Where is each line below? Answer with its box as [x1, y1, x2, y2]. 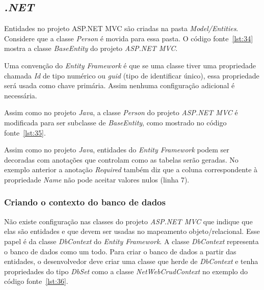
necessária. [4, 90, 37, 100]
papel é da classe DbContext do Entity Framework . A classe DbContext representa [4, 235, 259, 246]
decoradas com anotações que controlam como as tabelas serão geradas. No [4, 154, 239, 165]
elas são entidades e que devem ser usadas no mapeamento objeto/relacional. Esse [4, 226, 260, 236]
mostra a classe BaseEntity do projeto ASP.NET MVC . [4, 43, 178, 54]
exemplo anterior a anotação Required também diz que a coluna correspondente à [4, 164, 258, 175]
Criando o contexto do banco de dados [4, 196, 166, 208]
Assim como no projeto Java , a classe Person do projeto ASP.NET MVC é [4, 107, 238, 118]
